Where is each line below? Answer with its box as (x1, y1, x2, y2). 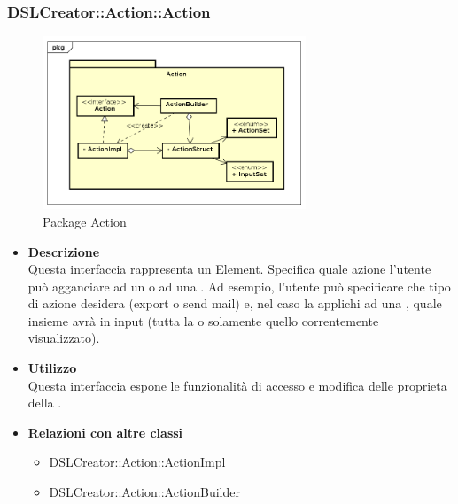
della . (27, 393, 62, 412)
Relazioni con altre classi (27, 423, 183, 441)
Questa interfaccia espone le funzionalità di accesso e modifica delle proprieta (27, 376, 447, 394)
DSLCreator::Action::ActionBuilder (49, 483, 240, 501)
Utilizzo (27, 359, 77, 377)
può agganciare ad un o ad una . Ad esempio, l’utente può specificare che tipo (27, 276, 451, 295)
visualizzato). (27, 329, 100, 347)
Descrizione (27, 242, 100, 260)
